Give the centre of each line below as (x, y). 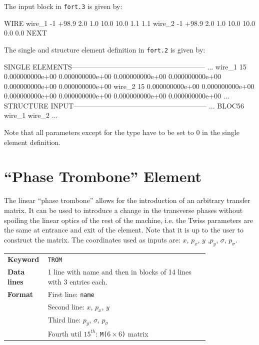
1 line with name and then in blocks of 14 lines (119, 272)
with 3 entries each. (77, 281)
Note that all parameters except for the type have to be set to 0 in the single (122, 132)
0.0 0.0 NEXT (25, 33)
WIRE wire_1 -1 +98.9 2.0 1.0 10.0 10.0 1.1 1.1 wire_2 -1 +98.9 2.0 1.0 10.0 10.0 (130, 23)
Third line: (64, 319)
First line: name (71, 294)
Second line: (66, 306)
